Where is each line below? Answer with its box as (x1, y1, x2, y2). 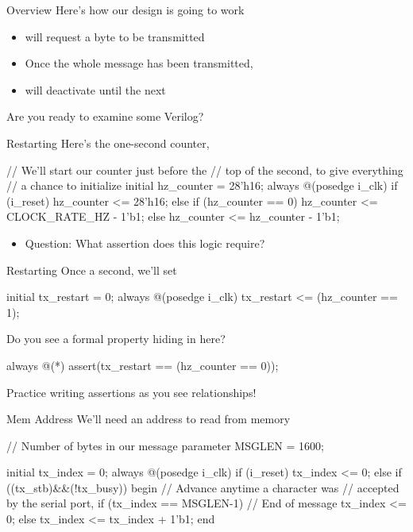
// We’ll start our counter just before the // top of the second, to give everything (6, 161, 403, 178)
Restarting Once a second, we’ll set (6, 261, 177, 278)
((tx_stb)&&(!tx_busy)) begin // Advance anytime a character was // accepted (6, 479, 399, 495)
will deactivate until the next (25, 81, 166, 98)
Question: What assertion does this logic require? (25, 234, 265, 251)
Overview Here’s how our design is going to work (6, 2, 245, 17)
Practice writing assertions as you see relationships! (6, 384, 257, 400)
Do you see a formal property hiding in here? (6, 330, 226, 347)
